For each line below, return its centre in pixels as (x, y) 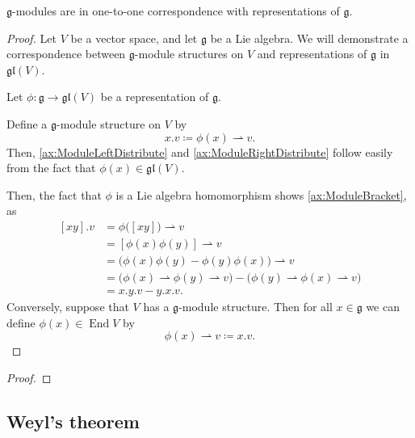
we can (383, 307)
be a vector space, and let (134, 38)
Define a (27, 123)
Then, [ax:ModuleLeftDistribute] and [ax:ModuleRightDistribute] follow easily (200, 152)
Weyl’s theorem (73, 421)
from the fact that (51, 168)
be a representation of (155, 97)
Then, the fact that (54, 194)
